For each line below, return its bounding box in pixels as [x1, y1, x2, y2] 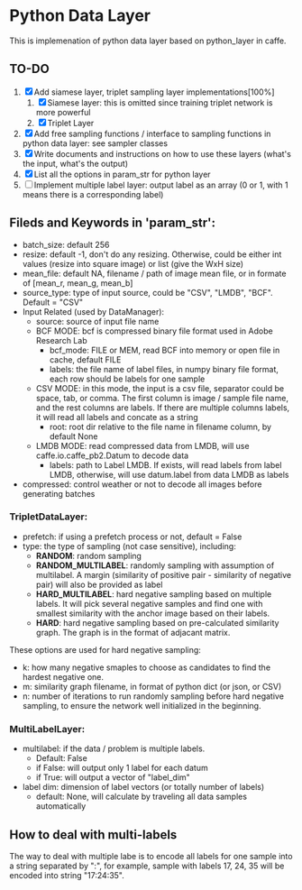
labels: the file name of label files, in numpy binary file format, [49, 363, 279, 374]
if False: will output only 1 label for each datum [35, 763, 209, 774]
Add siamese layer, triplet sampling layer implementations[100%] [33, 87, 275, 97]
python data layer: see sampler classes [22, 137, 169, 149]
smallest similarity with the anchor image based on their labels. [35, 608, 270, 619]
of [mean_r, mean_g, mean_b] [22, 277, 133, 289]
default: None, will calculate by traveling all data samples [35, 791, 248, 803]
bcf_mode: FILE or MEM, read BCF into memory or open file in [49, 344, 280, 355]
